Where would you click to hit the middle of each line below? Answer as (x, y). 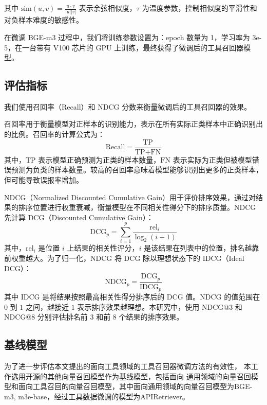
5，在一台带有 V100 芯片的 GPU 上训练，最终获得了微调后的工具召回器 (124, 47)
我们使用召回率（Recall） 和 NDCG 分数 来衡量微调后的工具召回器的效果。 (128, 106)
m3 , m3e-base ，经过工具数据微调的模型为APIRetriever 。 (97, 396)
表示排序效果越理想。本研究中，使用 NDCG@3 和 (160, 306)
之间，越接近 (47, 306)
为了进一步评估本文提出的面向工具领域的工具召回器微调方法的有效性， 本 (128, 366)
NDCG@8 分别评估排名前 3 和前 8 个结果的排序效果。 (94, 317)
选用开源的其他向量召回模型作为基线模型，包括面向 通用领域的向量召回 (131, 376)
